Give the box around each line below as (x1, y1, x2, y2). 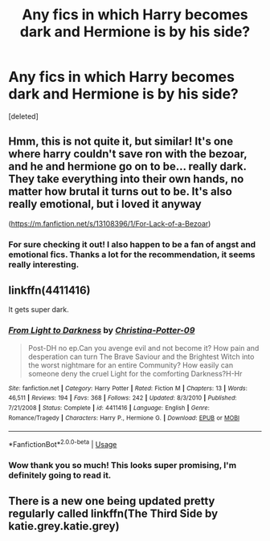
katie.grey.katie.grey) (8, 519, 120, 533)
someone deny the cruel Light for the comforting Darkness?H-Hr (27, 368, 243, 378)
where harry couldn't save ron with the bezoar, (8, 147, 247, 161)
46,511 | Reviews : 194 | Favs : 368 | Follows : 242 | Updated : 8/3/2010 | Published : (8, 394, 237, 402)
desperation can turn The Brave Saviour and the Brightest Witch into (27, 352, 255, 361)
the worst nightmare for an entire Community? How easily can (27, 360, 234, 370)
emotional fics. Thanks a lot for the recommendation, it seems (8, 249, 256, 260)
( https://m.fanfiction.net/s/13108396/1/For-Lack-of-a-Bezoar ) (8, 218, 211, 228)
